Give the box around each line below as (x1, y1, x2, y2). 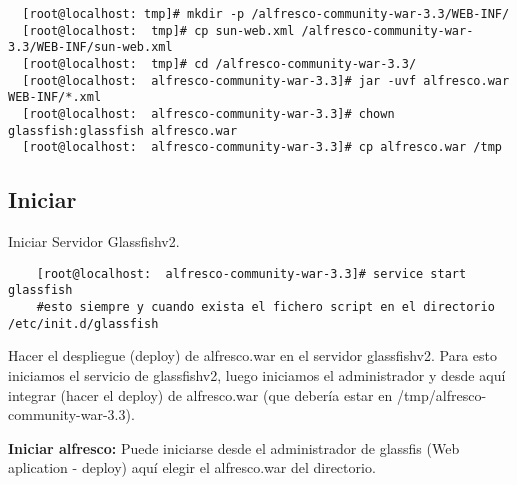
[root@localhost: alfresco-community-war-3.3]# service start (36, 266, 467, 281)
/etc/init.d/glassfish (8, 316, 159, 331)
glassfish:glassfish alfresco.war (8, 123, 238, 138)
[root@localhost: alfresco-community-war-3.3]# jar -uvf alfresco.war (22, 73, 510, 88)
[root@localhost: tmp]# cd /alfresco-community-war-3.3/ (22, 56, 417, 71)
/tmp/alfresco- (396, 384, 487, 405)
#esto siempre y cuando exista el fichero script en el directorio (36, 300, 495, 315)
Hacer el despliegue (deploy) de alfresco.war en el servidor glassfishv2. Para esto (8, 345, 497, 366)
